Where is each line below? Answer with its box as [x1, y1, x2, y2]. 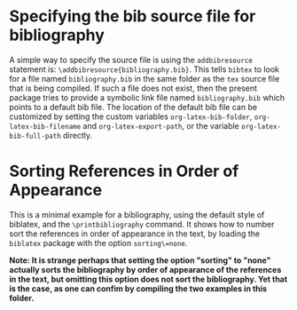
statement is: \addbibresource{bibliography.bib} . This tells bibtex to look [9, 64, 279, 75]
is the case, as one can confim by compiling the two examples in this [9, 282, 268, 294]
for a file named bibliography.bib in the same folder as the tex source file [9, 73, 280, 83]
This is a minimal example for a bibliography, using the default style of [9, 209, 265, 219]
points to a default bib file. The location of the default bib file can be [9, 101, 258, 112]
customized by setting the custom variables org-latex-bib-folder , [9, 111, 253, 122]
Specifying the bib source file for [9, 6, 256, 27]
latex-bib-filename [9, 122, 82, 131]
